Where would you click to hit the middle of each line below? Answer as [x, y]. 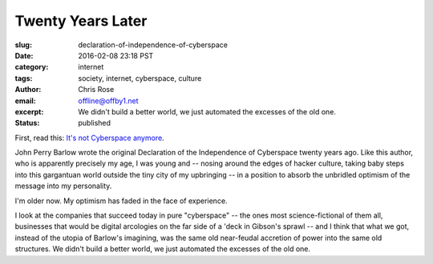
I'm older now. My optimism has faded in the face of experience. [121, 201]
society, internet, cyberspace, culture [140, 78]
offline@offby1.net [109, 101]
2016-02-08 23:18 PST [116, 55]
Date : [24, 55]
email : [25, 101]
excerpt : [29, 111]
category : [32, 67]
